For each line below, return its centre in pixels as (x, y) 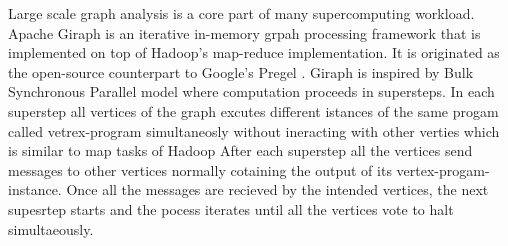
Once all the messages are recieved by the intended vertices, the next (277, 189)
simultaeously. (51, 228)
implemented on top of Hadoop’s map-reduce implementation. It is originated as (254, 52)
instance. (35, 189)
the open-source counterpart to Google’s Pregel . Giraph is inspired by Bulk (241, 71)
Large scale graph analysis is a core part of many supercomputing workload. (241, 13)
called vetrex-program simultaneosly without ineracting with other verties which (254, 130)
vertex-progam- (443, 169)
